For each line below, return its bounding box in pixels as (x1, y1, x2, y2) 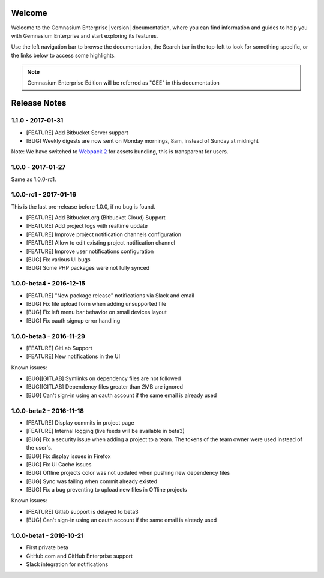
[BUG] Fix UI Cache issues (26, 460, 92, 468)
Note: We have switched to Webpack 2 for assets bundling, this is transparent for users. (11, 148, 229, 155)
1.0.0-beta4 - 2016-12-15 (11, 279, 86, 288)
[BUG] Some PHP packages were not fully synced (26, 264, 150, 272)
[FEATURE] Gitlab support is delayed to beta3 (26, 508, 139, 515)
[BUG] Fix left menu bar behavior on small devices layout (26, 309, 167, 316)
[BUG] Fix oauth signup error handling (26, 317, 121, 324)
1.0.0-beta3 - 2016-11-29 (11, 332, 85, 340)
